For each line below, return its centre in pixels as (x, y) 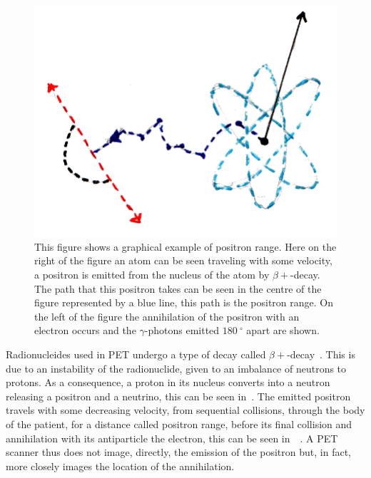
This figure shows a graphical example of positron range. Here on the (185, 246)
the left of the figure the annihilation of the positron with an (167, 316)
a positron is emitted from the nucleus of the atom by (152, 275)
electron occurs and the (85, 330)
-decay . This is (321, 354)
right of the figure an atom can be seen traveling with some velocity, (183, 260)
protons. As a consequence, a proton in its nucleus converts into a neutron (168, 382)
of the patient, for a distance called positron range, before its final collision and (179, 424)
